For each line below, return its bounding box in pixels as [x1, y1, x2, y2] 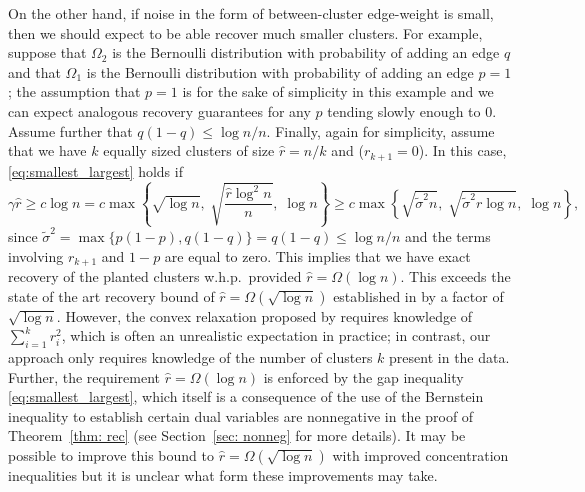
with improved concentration [332, 444, 509, 465]
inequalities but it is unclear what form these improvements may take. [8, 464, 438, 485]
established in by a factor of [333, 285, 504, 306]
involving [8, 245, 64, 266]
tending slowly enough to [327, 100, 481, 121]
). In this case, [418, 140, 507, 161]
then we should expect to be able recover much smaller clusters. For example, [8, 22, 483, 43]
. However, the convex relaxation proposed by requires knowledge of [56, 305, 473, 326]
